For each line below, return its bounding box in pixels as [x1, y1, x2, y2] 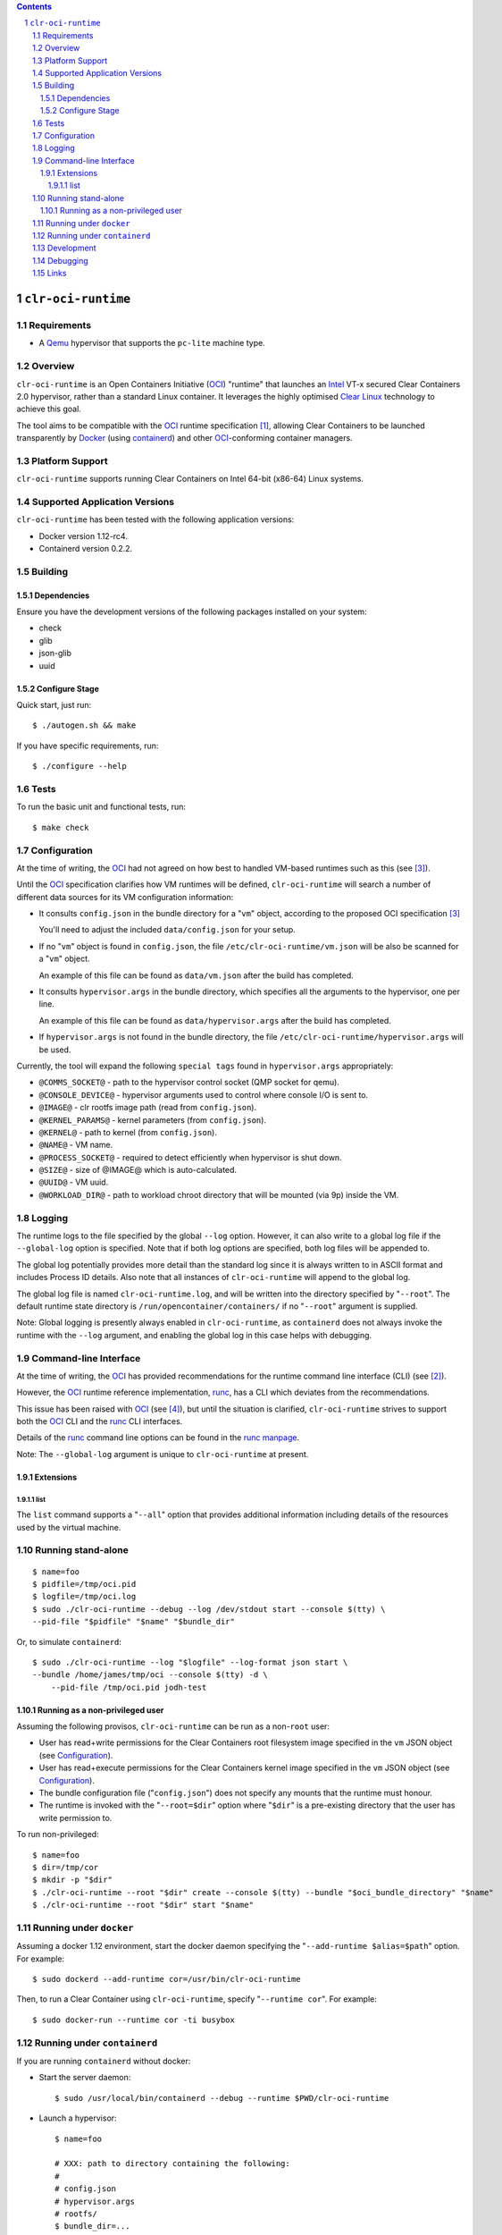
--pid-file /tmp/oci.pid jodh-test [50, 1682, 207, 1692]
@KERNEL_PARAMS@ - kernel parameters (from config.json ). [38, 1114, 267, 1126]
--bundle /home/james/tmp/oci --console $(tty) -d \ [32, 1670, 268, 1680]
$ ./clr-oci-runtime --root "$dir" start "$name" [32, 1900, 255, 1910]
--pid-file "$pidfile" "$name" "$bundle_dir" [32, 1616, 236, 1627]
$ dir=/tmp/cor [32, 1862, 99, 1872]
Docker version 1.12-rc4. [38, 530, 129, 541]
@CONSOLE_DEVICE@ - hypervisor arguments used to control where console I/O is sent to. [38, 1089, 369, 1100]
